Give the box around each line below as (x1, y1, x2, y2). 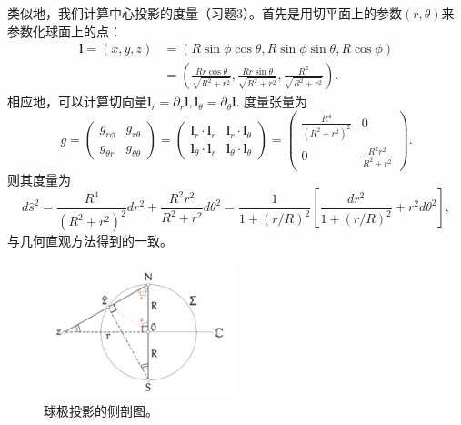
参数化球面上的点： (7, 21, 122, 40)
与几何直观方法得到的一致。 (7, 231, 173, 250)
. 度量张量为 (236, 92, 308, 111)
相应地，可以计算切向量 (7, 92, 147, 111)
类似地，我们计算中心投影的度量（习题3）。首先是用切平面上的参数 (7, 4, 402, 22)
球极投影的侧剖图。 (44, 400, 158, 420)
